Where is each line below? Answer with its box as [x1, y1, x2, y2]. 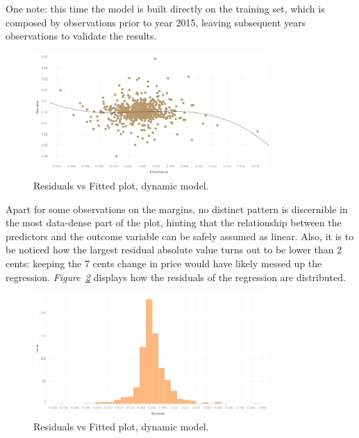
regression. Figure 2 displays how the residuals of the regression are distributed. [6, 269, 346, 284]
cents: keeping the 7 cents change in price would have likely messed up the [6, 255, 322, 270]
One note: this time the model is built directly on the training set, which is [6, 1, 325, 15]
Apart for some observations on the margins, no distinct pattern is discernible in [6, 201, 348, 216]
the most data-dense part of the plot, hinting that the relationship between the [6, 215, 342, 230]
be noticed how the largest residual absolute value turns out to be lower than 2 [6, 242, 342, 257]
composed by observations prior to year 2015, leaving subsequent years [6, 15, 306, 29]
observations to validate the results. [6, 28, 157, 43]
